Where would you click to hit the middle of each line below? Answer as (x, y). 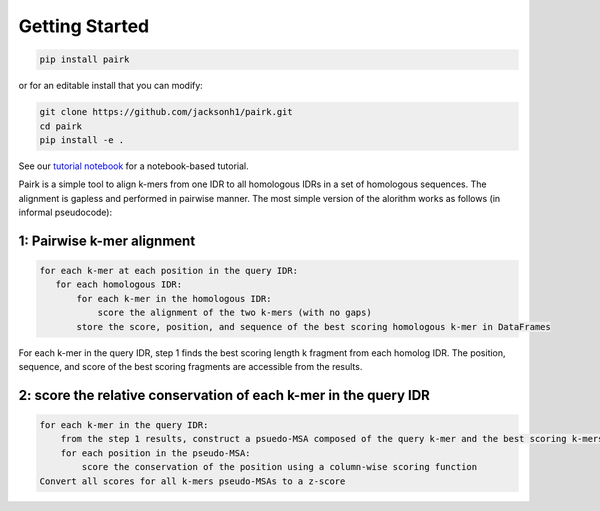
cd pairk (61, 126)
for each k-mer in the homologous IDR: (174, 298)
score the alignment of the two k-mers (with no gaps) (234, 313)
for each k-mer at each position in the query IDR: (169, 271)
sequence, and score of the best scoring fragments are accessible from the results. (190, 366)
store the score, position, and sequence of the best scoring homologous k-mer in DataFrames (314, 326)
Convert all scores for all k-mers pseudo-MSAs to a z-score (192, 481)
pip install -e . (82, 139)
